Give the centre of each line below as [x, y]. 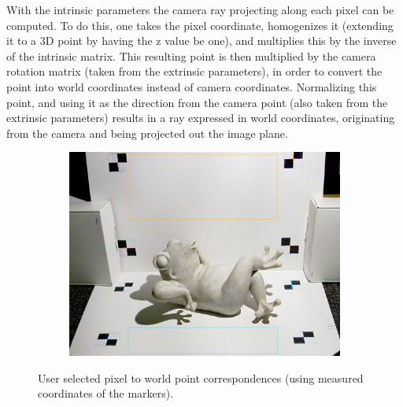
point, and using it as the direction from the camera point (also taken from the [197, 102]
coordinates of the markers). [106, 393]
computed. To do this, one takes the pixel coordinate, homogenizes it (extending [200, 25]
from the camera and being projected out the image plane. [147, 133]
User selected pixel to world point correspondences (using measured [201, 377]
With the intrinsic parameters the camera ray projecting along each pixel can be [200, 9]
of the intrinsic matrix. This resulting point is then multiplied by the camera [191, 55]
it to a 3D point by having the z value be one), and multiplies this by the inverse [201, 41]
